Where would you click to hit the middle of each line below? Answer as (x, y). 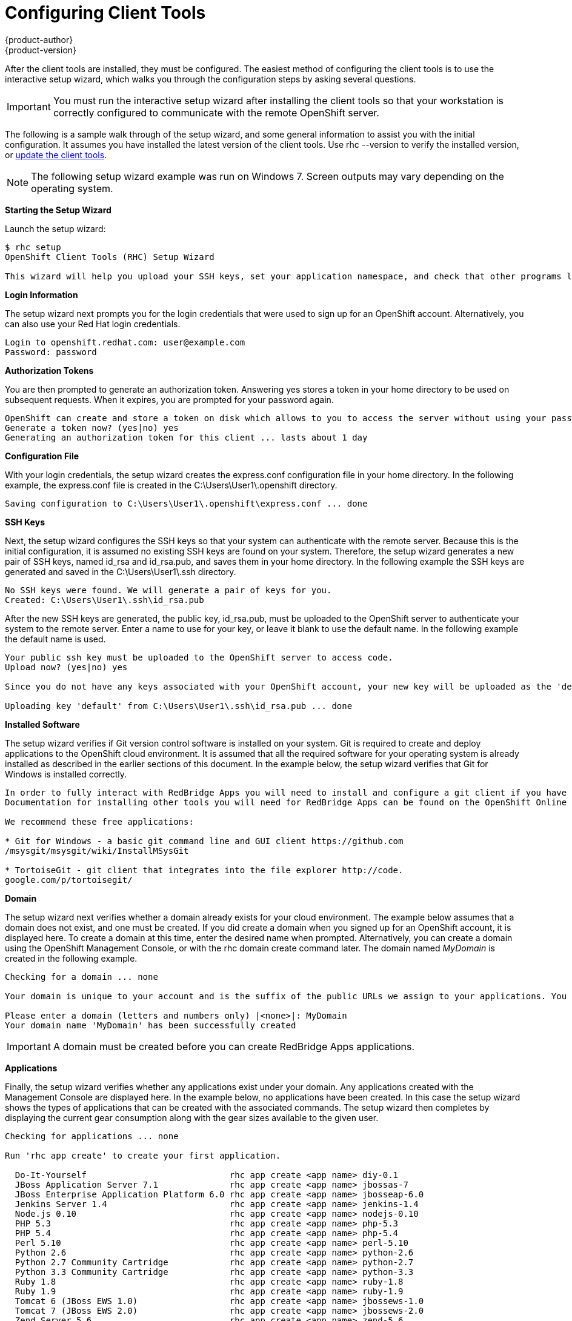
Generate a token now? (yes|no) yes (92, 428)
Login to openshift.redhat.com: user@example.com (125, 342)
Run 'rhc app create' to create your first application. (143, 1155)
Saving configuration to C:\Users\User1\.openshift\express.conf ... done (186, 503)
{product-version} (41, 50)
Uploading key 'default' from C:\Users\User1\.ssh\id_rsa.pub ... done (179, 706)
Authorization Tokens (49, 370)
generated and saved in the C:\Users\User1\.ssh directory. (121, 571)
